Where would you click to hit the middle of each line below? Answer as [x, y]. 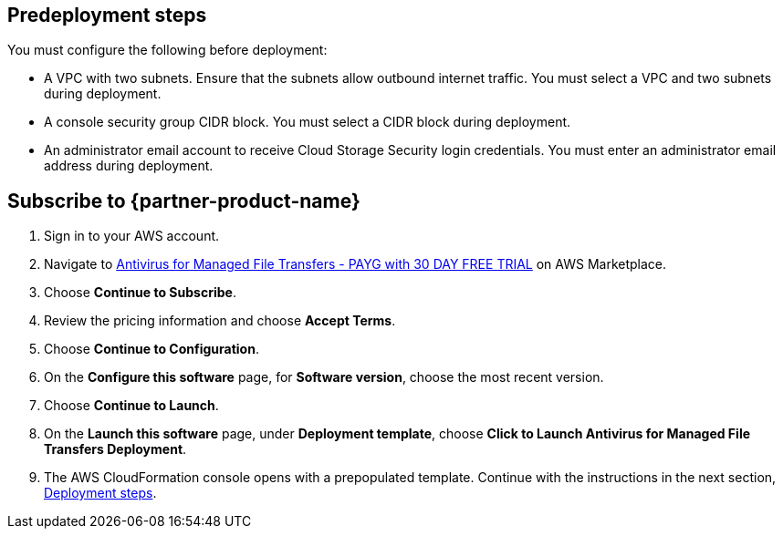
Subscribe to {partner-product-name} [184, 201]
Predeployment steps [107, 15]
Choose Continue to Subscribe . [140, 293]
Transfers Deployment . [115, 449]
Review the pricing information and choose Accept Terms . [220, 321]
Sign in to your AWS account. [132, 236]
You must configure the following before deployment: [167, 50]
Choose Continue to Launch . [131, 406]
